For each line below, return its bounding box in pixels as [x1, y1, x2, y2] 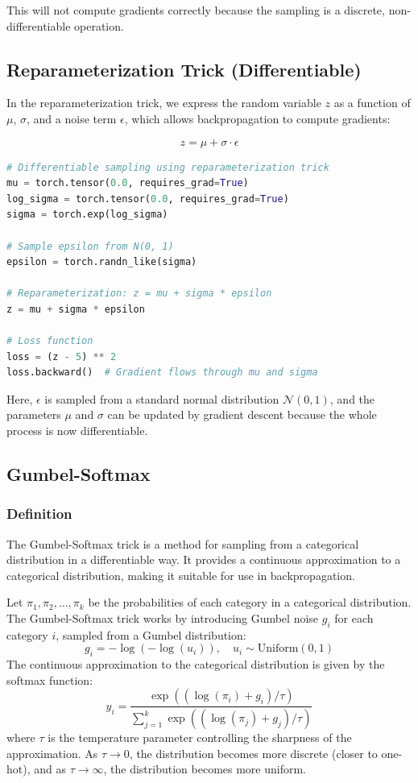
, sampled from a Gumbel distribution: [56, 626, 246, 643]
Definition [6, 503, 72, 524]
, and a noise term [27, 110, 117, 126]
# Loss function [6, 335, 93, 347]
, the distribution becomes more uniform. [103, 760, 307, 777]
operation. [74, 17, 124, 34]
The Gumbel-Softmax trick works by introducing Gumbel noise [6, 610, 319, 627]
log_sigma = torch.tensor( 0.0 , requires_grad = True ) [6, 193, 289, 205]
